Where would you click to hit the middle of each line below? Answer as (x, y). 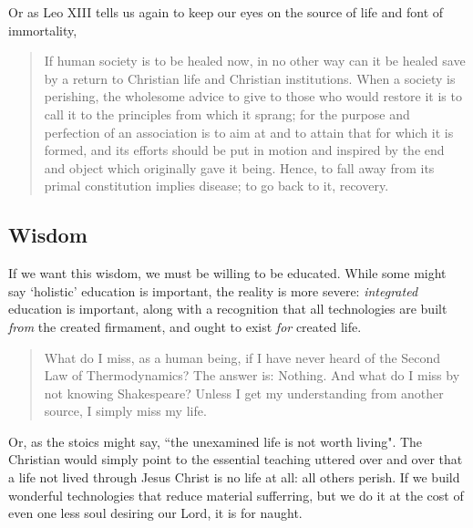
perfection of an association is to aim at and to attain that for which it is (249, 132)
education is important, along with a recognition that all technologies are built (228, 309)
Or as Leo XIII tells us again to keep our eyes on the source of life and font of (226, 12)
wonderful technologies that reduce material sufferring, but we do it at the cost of (236, 495)
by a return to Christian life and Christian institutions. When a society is (250, 78)
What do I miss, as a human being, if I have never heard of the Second (242, 357)
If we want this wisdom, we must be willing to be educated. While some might (227, 273)
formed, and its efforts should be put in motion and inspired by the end (244, 150)
